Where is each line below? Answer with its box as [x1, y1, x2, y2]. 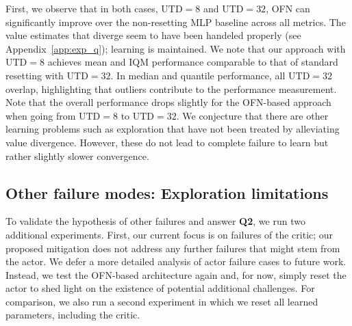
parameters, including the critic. [5, 308, 140, 322]
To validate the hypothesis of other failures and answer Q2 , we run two [5, 214, 305, 228]
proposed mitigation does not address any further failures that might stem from [5, 241, 340, 255]
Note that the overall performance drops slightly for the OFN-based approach [5, 95, 331, 109]
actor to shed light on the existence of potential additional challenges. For [5, 281, 315, 295]
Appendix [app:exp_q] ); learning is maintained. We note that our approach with [5, 41, 346, 55]
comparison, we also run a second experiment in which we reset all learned [5, 294, 318, 308]
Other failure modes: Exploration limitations [5, 182, 329, 203]
